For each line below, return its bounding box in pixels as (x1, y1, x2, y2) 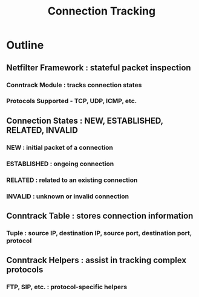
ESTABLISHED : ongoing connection (6, 159, 114, 168)
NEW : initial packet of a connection (6, 143, 114, 152)
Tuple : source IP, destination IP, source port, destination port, (6, 229, 192, 237)
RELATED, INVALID (6, 125, 79, 135)
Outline (6, 38, 44, 52)
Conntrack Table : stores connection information (6, 210, 194, 221)
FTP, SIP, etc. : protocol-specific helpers (6, 283, 128, 292)
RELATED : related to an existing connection (6, 176, 138, 184)
